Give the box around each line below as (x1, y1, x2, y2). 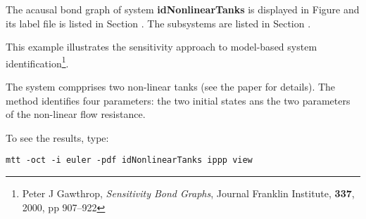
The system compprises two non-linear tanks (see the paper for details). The (6, 79, 336, 94)
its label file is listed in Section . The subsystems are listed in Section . (6, 15, 311, 30)
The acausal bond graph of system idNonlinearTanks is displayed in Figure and (6, 2, 360, 16)
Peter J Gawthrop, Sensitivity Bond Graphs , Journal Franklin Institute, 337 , (22, 186, 355, 201)
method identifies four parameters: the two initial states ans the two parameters (6, 93, 351, 107)
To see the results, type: (6, 130, 109, 145)
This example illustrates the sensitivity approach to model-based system (6, 39, 317, 54)
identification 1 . (6, 53, 69, 70)
